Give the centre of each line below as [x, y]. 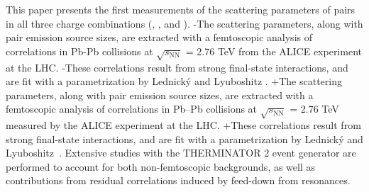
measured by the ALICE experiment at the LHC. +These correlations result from [183, 125]
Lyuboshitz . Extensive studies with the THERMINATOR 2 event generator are [181, 153]
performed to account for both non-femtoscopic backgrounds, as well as [161, 166]
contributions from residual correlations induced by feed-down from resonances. [178, 180]
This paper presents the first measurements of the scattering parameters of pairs [181, 9]
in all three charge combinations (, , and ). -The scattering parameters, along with [184, 23]
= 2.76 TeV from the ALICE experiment [274, 51]
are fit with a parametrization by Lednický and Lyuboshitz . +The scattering [174, 81]
